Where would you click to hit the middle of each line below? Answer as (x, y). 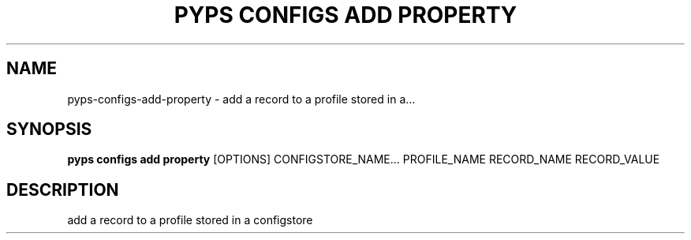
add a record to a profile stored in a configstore (190, 220)
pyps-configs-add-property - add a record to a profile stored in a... (241, 99)
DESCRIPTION (63, 189)
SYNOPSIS (49, 129)
